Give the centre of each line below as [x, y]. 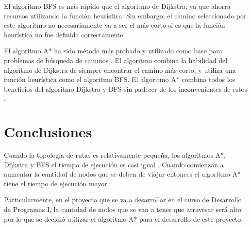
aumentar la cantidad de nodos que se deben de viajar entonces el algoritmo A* [122, 174]
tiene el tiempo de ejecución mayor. [57, 183]
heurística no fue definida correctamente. [65, 34]
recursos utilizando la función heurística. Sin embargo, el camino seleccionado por [125, 15]
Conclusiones [48, 132]
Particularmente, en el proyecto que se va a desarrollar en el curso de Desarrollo [123, 200]
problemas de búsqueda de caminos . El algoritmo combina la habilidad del [116, 60]
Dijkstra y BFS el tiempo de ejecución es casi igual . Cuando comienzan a [114, 164]
